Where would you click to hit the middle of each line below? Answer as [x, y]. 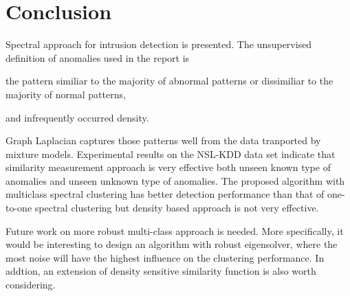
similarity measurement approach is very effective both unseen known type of [168, 167]
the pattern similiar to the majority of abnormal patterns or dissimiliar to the [169, 81]
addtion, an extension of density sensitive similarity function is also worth [161, 271]
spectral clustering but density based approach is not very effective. [177, 208]
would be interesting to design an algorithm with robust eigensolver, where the [172, 244]
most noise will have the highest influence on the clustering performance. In [165, 257]
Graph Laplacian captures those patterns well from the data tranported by [163, 140]
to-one [19, 208]
